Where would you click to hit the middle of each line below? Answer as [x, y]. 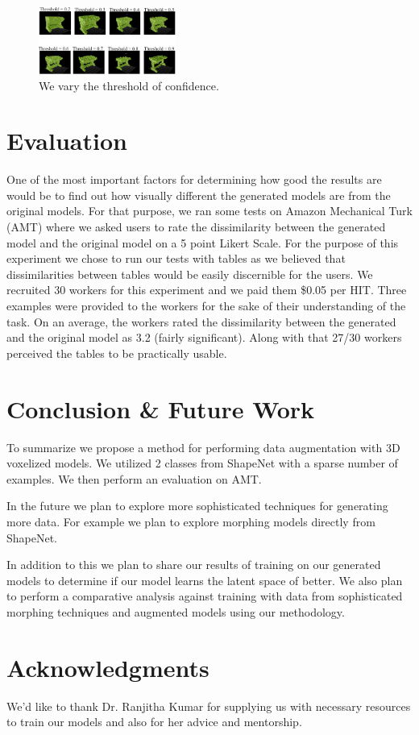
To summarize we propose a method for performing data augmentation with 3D [203, 447]
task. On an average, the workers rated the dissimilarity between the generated [201, 321]
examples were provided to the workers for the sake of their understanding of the [206, 306]
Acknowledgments [108, 667]
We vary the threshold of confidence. [129, 85]
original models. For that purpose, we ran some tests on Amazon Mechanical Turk [209, 211]
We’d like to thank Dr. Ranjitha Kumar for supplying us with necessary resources [209, 706]
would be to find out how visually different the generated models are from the [199, 195]
